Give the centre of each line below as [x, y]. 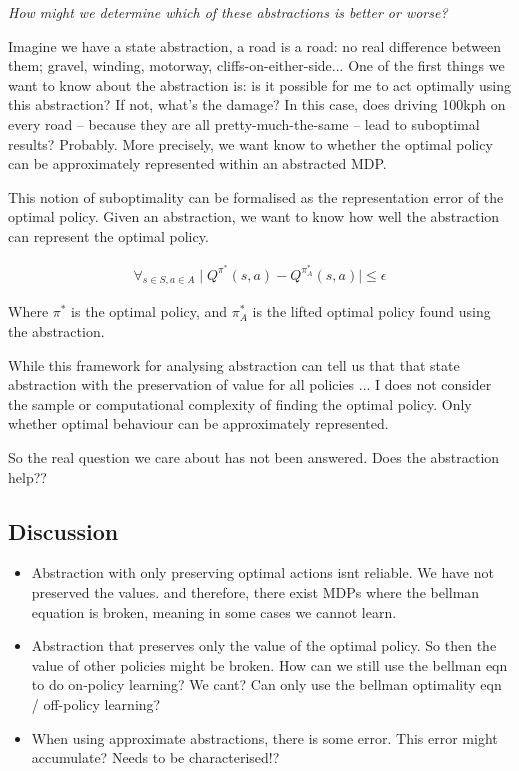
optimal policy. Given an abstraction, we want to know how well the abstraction [254, 216]
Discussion [63, 530]
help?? [27, 476]
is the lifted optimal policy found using [371, 311]
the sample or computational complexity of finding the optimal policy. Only [240, 403]
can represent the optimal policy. [108, 235]
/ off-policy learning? [96, 703]
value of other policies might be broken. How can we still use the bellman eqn [269, 664]
